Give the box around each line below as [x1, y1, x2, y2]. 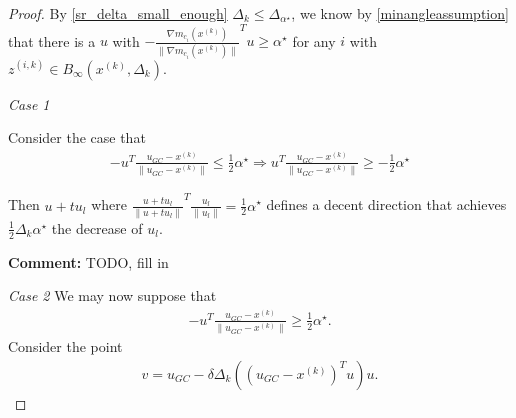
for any [292, 30, 336, 51]
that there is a [8, 30, 96, 51]
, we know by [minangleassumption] [291, 3, 509, 23]
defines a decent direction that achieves [266, 194, 507, 215]
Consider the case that [8, 127, 146, 148]
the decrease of [51, 217, 143, 238]
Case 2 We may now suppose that [8, 285, 217, 306]
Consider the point [8, 336, 123, 357]
